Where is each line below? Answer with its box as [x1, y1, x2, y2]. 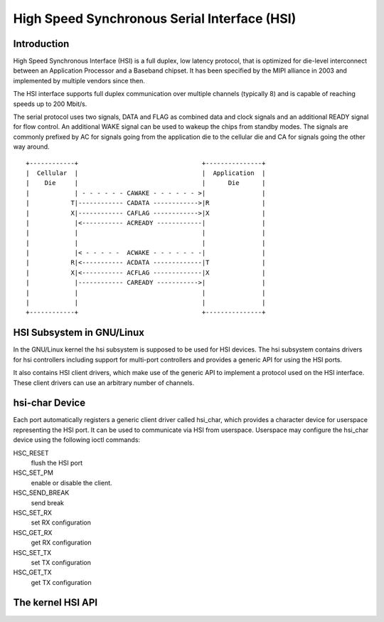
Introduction [13, 38, 70, 50]
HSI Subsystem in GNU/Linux [13, 327, 145, 339]
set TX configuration [31, 558, 92, 566]
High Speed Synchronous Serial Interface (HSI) [13, 11, 297, 26]
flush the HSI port [31, 458, 83, 467]
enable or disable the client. [31, 478, 113, 487]
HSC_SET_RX [13, 508, 53, 517]
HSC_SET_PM [13, 468, 53, 477]
